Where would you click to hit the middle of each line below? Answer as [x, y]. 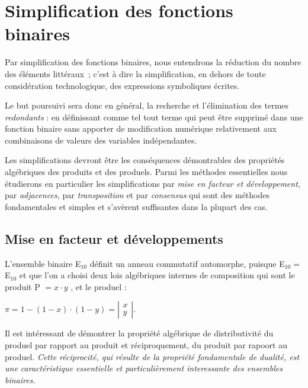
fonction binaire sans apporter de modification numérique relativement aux [141, 128]
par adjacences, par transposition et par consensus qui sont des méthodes [137, 195]
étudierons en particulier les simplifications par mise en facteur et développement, [153, 183]
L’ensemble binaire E [43, 263]
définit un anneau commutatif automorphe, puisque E [187, 263]
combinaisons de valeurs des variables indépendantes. [101, 140]
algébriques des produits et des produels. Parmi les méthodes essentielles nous [146, 172]
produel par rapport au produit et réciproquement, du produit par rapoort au [146, 345]
